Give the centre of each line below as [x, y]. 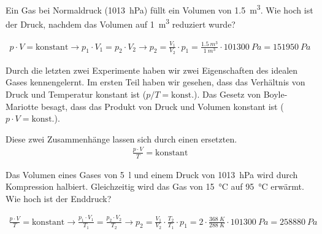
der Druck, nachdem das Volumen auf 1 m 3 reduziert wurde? [121, 23]
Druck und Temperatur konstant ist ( [76, 94]
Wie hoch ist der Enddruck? [59, 198]
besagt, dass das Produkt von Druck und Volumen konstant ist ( [162, 106]
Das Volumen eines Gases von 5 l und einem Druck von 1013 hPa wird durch [152, 174]
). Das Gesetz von [227, 94]
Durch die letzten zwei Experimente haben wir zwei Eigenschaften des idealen [152, 70]
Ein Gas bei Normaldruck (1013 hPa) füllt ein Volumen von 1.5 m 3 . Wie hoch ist [159, 9]
